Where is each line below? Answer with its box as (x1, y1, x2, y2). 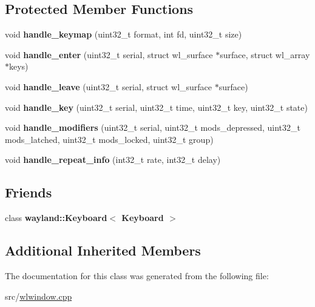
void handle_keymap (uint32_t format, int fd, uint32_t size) (5, 28, 242, 41)
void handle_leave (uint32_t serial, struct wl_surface (5, 80, 212, 93)
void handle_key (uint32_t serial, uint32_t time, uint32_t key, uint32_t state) (5, 101, 308, 113)
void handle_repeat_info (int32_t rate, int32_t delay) (5, 153, 221, 166)
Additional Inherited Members (5, 241, 201, 260)
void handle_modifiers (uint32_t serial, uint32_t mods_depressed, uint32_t (5, 121, 300, 134)
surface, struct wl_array (220, 48, 310, 61)
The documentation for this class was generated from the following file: (5, 269, 269, 282)
